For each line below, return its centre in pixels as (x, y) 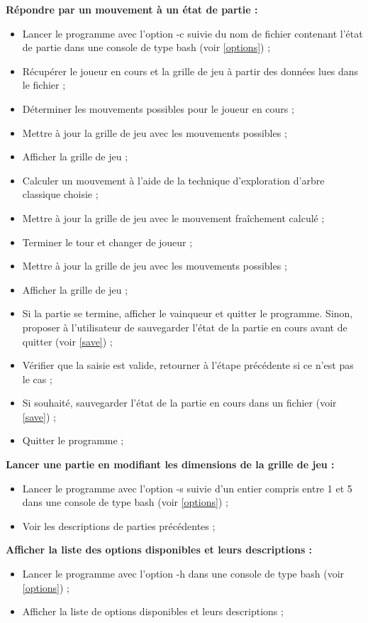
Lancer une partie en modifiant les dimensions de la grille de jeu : (170, 464)
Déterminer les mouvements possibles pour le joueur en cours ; (158, 108)
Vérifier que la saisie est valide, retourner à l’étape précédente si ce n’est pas (188, 365)
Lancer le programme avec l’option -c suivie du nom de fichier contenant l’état (193, 33)
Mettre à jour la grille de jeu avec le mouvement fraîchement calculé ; (173, 217)
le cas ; (37, 379)
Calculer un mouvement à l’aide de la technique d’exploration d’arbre (173, 180)
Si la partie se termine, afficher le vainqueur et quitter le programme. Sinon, (188, 313)
